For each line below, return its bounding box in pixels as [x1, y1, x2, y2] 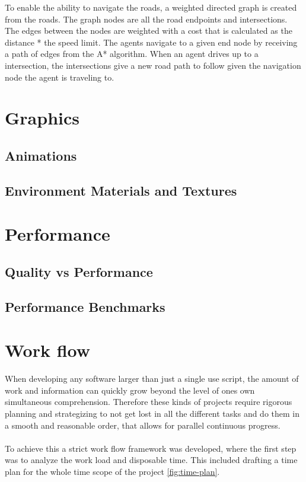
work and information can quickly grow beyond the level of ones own [5, 384, 255, 396]
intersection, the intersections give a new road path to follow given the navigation [5, 59, 301, 71]
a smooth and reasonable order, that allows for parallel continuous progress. [5, 419, 280, 431]
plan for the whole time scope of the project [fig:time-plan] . [5, 465, 220, 477]
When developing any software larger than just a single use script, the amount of [5, 372, 299, 385]
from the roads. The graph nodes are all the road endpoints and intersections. [5, 12, 288, 25]
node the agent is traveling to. [5, 71, 114, 83]
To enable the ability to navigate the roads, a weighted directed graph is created [5, 1, 297, 13]
